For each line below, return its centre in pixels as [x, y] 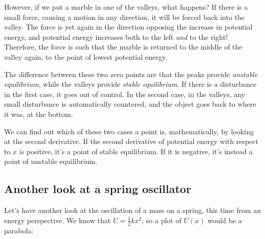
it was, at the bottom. [39, 114]
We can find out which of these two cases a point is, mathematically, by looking [129, 131]
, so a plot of [162, 220]
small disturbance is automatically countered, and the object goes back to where [130, 104]
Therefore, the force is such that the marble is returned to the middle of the [123, 47]
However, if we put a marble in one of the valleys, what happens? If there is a [126, 7]
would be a [225, 220]
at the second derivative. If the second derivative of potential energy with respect [131, 141]
